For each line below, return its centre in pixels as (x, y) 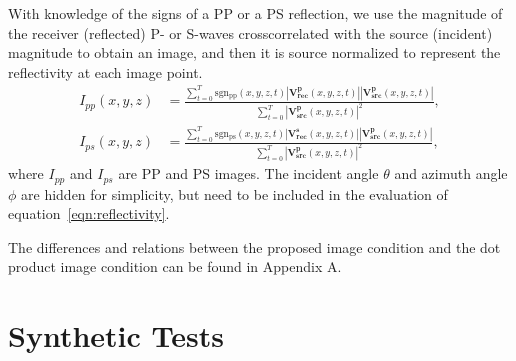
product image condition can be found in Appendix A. (175, 266)
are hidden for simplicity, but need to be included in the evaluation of (234, 193)
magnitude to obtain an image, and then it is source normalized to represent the (254, 52)
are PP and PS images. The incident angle (248, 173)
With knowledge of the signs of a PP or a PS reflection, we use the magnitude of (255, 13)
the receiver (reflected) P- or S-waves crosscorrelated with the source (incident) (250, 32)
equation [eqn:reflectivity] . (89, 213)
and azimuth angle (451, 173)
